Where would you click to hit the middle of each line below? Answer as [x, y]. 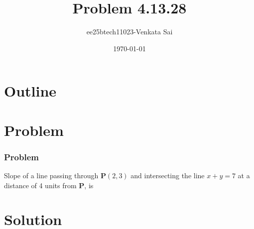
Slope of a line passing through [51, 175]
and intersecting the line [168, 175]
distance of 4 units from [40, 185]
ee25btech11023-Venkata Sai [129, 32]
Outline [30, 91]
